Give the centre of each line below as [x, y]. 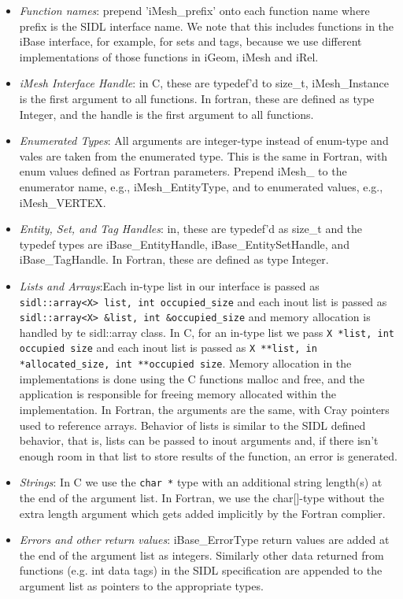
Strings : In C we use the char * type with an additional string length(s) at [201, 482]
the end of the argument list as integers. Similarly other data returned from [201, 555]
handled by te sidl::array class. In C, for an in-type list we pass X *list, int [207, 332]
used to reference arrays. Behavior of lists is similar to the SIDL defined [192, 425]
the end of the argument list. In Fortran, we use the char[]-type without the [202, 497]
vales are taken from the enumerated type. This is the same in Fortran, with [203, 155]
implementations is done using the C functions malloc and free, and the [192, 378]
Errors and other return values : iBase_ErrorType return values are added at [204, 540]
